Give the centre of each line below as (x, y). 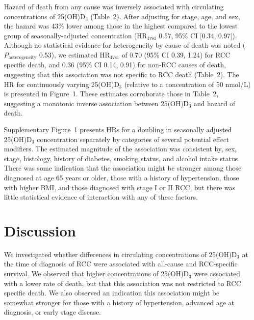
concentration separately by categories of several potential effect (133, 139)
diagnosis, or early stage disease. (52, 312)
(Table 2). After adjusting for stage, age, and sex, (165, 16)
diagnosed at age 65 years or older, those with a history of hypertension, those (122, 177)
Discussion (40, 230)
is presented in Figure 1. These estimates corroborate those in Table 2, (111, 94)
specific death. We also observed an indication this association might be (112, 293)
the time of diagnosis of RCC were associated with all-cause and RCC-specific (121, 264)
